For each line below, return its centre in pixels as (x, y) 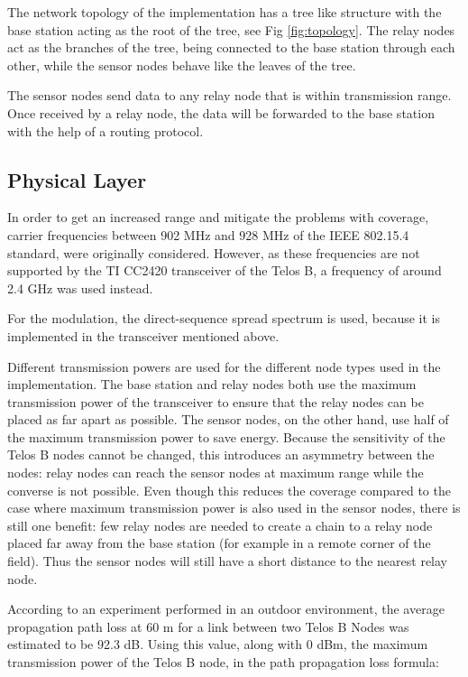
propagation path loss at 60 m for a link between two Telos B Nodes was (208, 626)
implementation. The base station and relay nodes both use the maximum (212, 384)
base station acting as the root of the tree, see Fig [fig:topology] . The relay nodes (231, 29)
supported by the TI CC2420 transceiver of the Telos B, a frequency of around (225, 270)
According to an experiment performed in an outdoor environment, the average (226, 609)
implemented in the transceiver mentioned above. (143, 335)
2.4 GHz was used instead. (80, 287)
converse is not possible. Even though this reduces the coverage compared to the (229, 490)
